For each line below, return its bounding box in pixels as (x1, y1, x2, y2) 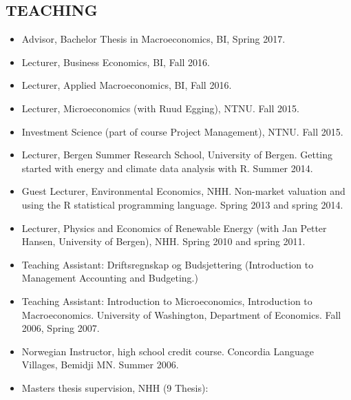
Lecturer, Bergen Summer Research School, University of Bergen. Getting (21, 147, 333, 162)
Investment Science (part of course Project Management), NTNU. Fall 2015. (21, 124, 343, 138)
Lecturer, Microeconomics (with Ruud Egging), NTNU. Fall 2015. (21, 101, 299, 115)
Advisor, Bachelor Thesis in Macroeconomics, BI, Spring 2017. (21, 32, 286, 46)
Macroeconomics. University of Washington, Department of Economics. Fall (21, 307, 341, 322)
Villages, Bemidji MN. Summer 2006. (21, 357, 179, 372)
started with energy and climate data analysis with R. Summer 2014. (21, 160, 313, 175)
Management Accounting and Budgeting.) (21, 271, 198, 285)
